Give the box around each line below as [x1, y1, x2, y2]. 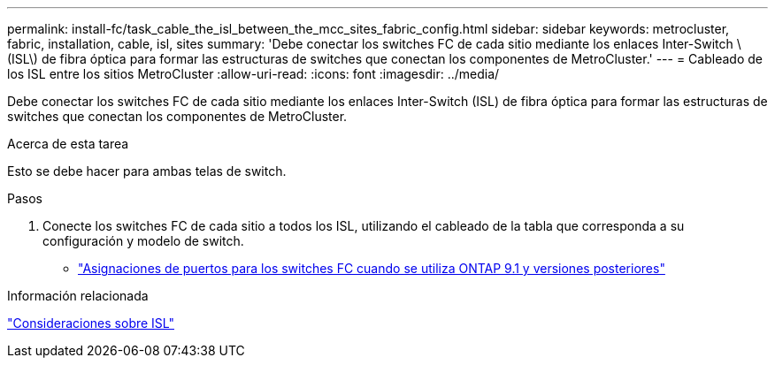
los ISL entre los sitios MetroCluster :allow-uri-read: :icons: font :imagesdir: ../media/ [7, 66, 500, 81]
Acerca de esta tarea [7, 136, 129, 151]
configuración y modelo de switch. [42, 233, 244, 248]
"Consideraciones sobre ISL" [7, 316, 175, 331]
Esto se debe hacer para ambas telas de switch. [7, 163, 287, 179]
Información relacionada [7, 288, 149, 303]
